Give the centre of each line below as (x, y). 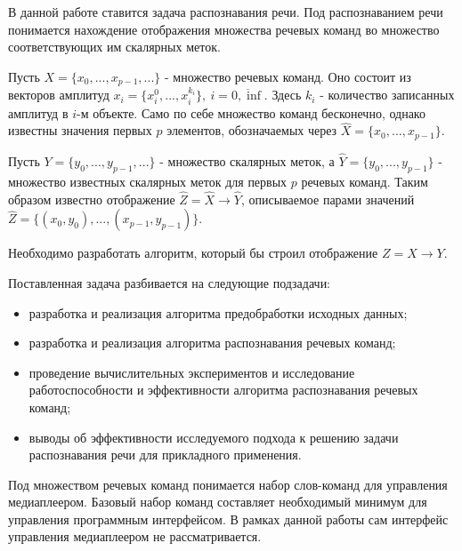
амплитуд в (38, 112)
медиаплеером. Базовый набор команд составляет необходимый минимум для (218, 502)
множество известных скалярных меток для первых (148, 181)
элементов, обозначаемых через (252, 130)
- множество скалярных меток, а (247, 161)
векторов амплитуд (59, 95)
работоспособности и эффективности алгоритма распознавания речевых (223, 390)
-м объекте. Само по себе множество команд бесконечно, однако (251, 112)
